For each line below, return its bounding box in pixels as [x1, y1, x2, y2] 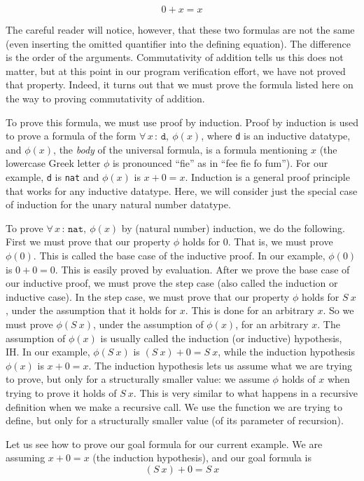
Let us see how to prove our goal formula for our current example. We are [6, 436, 323, 451]
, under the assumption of [92, 317, 204, 331]
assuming [6, 450, 45, 465]
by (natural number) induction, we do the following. [121, 220, 345, 235]
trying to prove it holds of [6, 385, 117, 400]
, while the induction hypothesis [218, 344, 355, 359]
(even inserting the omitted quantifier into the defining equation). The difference [6, 36, 351, 50]
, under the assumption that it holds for [6, 303, 177, 318]
